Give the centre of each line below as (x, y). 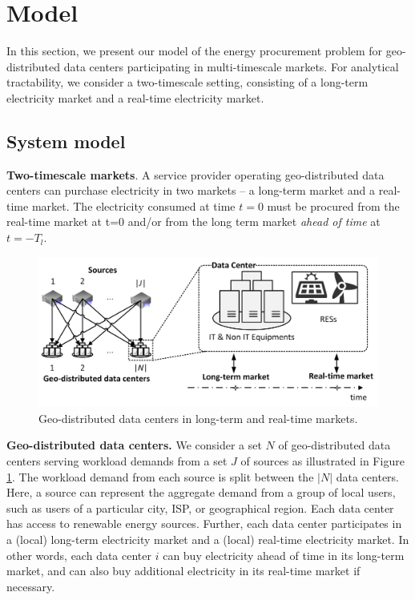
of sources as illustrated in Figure (322, 461)
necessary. (31, 586)
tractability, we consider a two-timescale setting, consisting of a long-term (187, 82)
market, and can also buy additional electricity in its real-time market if (183, 571)
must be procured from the (333, 205)
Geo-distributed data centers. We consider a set (134, 445)
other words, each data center (79, 555)
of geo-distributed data (334, 445)
